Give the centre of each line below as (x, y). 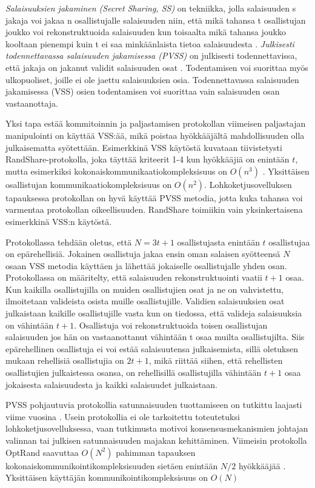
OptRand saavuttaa (42, 452)
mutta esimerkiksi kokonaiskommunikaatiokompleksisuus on (117, 171)
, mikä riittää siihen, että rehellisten (216, 360)
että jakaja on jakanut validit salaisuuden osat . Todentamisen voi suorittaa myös (157, 67)
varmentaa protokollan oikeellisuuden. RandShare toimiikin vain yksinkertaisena (154, 209)
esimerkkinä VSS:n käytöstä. (59, 221)
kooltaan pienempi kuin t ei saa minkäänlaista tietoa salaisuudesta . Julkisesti (150, 43)
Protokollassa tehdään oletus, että (69, 242)
